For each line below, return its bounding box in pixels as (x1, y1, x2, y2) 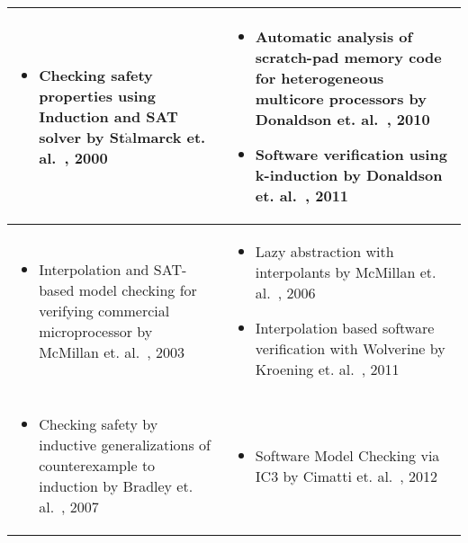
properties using (39, 85, 157, 106)
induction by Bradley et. (39, 476, 193, 496)
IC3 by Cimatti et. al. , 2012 (255, 465, 438, 486)
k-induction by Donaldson (255, 165, 443, 185)
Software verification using (255, 144, 447, 165)
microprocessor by (39, 320, 153, 342)
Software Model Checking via (255, 444, 440, 466)
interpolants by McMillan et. (255, 262, 436, 282)
